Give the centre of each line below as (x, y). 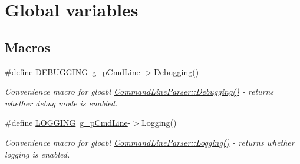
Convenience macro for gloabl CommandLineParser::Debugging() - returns (139, 91)
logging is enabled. (37, 154)
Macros (27, 47)
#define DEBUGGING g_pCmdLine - (74, 71)
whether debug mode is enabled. (61, 103)
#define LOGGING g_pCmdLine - (68, 123)
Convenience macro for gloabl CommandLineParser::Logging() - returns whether (150, 142)
